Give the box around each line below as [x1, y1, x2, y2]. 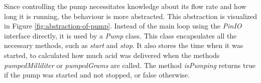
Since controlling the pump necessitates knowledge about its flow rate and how [4, 1, 246, 11]
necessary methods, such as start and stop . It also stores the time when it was [4, 40, 243, 50]
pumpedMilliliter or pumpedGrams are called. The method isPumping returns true [4, 59, 255, 70]
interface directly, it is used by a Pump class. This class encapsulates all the [4, 30, 237, 40]
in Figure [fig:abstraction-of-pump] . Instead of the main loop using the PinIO [4, 20, 242, 31]
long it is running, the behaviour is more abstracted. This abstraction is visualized [4, 10, 257, 21]
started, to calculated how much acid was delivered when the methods [4, 49, 220, 60]
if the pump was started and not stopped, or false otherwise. [4, 69, 190, 80]
